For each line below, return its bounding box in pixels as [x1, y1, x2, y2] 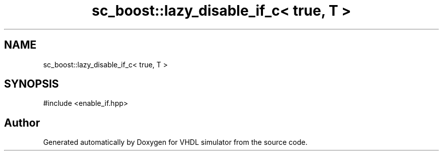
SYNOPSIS [4, 77, 59, 91]
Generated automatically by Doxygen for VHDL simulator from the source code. [43, 138, 308, 147]
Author [4, 116, 40, 129]
